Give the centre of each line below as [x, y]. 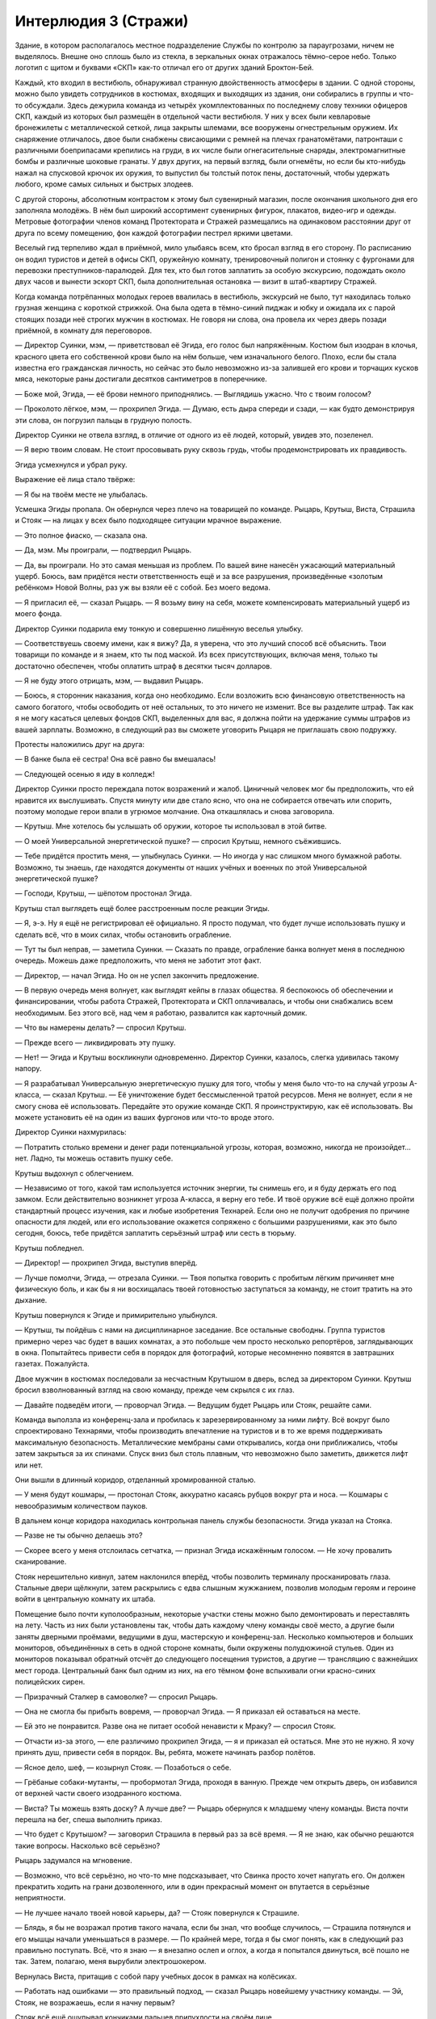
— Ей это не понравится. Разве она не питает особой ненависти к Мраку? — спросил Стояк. [176, 1726]
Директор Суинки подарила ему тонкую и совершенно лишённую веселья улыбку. [159, 628]
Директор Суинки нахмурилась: [71, 1132]
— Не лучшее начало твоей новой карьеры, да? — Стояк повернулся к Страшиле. [157, 1912]
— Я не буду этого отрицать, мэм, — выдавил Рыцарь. [109, 681]
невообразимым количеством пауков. [82, 1505]
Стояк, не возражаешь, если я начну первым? [95, 2002]
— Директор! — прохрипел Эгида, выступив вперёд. [106, 1263]
